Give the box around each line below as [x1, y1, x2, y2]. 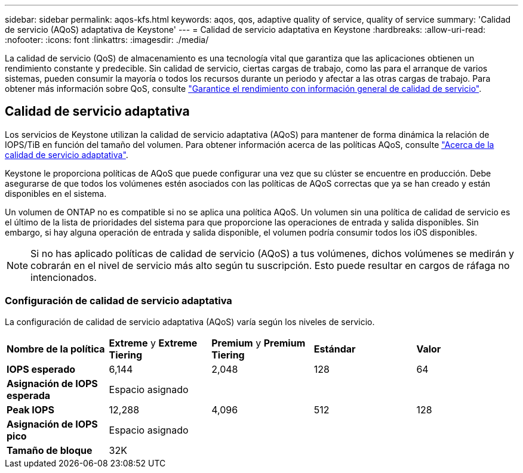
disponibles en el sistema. [5, 188, 107, 199]
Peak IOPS [7, 403, 54, 416]
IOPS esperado [7, 363, 76, 375]
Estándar [313, 342, 356, 355]
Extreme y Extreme [109, 336, 198, 349]
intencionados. [30, 271, 97, 283]
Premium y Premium [211, 336, 306, 349]
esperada [7, 389, 51, 401]
